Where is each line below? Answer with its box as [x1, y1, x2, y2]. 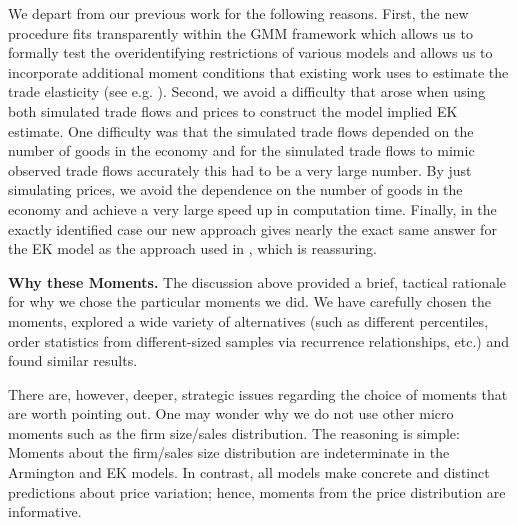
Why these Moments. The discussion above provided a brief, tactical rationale [8, 271, 507, 292]
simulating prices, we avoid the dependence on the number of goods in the [8, 179, 463, 200]
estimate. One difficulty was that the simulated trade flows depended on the [8, 120, 474, 141]
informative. [8, 501, 82, 522]
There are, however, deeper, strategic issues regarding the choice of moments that [8, 383, 508, 404]
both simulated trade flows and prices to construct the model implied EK [8, 100, 458, 121]
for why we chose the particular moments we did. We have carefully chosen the [8, 291, 491, 312]
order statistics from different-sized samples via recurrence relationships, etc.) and [8, 330, 510, 351]
